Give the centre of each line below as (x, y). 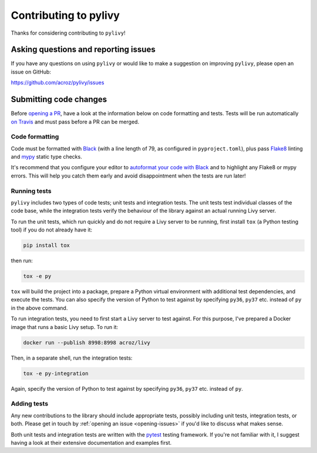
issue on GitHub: (31, 72)
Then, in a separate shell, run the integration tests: (72, 358)
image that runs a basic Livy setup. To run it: (65, 327)
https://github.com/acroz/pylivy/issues (58, 83)
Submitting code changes (59, 100)
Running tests (31, 191)
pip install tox (47, 246)
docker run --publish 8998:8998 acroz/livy (87, 343)
